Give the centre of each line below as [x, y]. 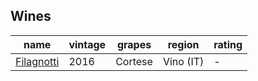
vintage [87, 44]
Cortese [134, 61]
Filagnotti [37, 61]
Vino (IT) [183, 61]
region [183, 44]
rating [228, 44]
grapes [134, 44]
